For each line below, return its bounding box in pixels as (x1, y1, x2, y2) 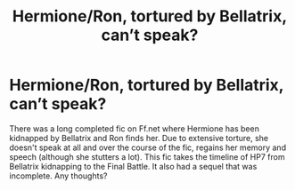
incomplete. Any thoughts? (9, 170, 108, 181)
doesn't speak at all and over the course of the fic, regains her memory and (9, 142, 287, 153)
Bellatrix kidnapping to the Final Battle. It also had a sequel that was (9, 161, 258, 171)
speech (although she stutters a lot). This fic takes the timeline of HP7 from (9, 151, 285, 162)
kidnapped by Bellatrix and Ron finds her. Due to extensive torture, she (9, 132, 269, 143)
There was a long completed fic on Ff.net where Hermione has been (9, 123, 260, 134)
